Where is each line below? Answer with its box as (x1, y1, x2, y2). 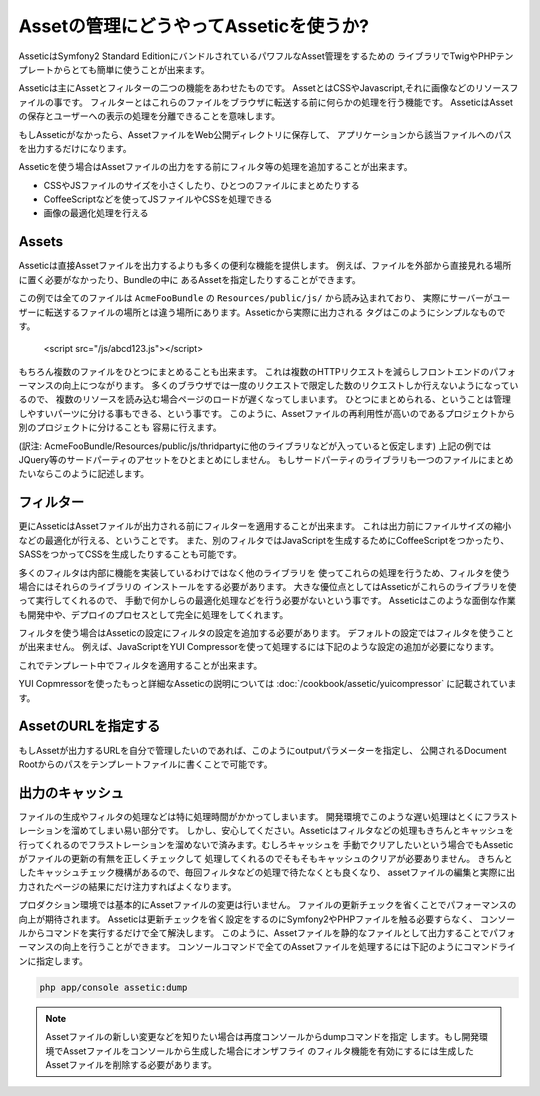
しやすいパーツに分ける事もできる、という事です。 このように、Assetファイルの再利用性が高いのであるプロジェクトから (18, 407, 515, 419)
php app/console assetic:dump (39, 981, 188, 993)
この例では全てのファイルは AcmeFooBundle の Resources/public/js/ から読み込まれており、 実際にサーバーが (18, 292, 494, 304)
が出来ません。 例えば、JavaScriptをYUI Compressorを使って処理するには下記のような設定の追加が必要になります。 (18, 641, 500, 653)
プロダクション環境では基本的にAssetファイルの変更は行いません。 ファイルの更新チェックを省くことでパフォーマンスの (18, 899, 517, 911)
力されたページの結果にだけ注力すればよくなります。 (18, 880, 237, 892)
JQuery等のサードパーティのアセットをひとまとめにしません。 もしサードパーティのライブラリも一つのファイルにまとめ (18, 454, 514, 466)
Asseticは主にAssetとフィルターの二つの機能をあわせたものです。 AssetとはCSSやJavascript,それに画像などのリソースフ (18, 82, 519, 94)
